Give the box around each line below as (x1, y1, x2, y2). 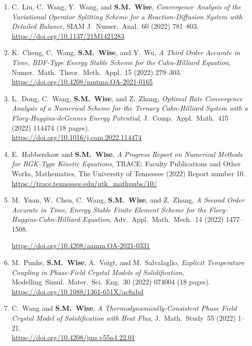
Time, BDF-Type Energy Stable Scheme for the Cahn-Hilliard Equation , (11, 57, 231, 67)
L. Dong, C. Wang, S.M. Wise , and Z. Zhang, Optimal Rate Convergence (11, 93, 243, 103)
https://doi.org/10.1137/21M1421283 (11, 30, 125, 41)
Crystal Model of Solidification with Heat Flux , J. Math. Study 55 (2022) (11, 313, 236, 323)
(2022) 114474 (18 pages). (11, 122, 90, 133)
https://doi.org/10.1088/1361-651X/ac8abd (11, 286, 144, 296)
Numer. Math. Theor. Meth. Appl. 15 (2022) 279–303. (11, 67, 182, 77)
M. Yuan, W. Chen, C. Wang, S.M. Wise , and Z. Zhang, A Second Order (11, 195, 245, 205)
